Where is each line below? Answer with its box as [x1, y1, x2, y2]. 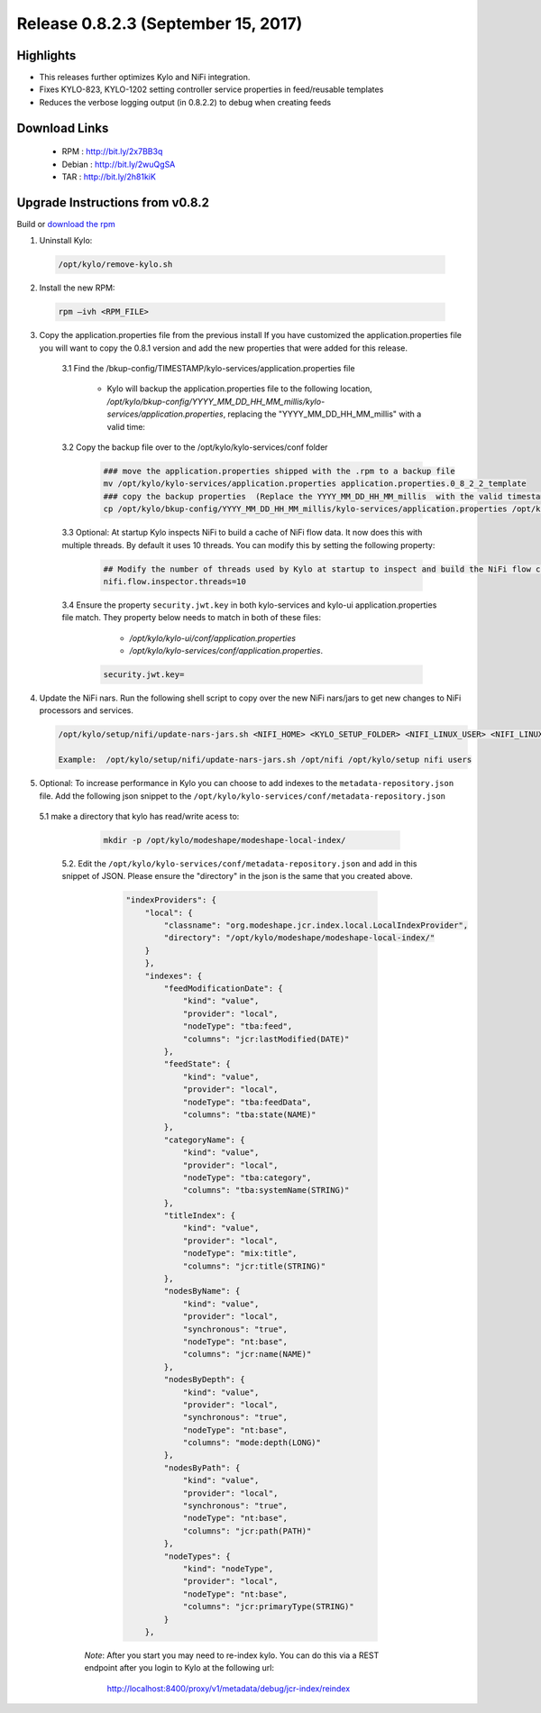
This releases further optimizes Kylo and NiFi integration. [39, 72, 251, 83]
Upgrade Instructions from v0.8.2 [16, 195, 209, 210]
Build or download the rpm [16, 218, 116, 229]
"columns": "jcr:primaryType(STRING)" [182, 1601, 355, 1612]
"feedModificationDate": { [163, 984, 283, 994]
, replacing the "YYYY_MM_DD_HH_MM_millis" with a [223, 408, 422, 419]
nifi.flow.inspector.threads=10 [103, 576, 247, 586]
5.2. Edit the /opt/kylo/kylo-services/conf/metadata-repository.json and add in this [61, 857, 417, 869]
